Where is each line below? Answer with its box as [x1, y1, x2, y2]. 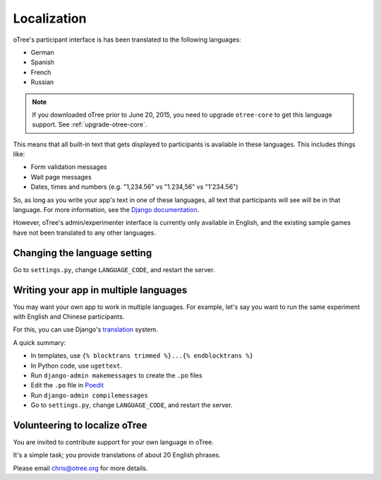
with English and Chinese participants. [13, 312, 125, 321]
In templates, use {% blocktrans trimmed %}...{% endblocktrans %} [30, 351, 254, 360]
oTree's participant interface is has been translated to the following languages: [13, 35, 241, 44]
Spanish [30, 58, 54, 66]
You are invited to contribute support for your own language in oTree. [13, 438, 214, 447]
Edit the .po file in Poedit [30, 381, 104, 390]
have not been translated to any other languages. [13, 228, 157, 237]
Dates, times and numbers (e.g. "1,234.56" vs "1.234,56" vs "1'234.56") [30, 182, 238, 191]
